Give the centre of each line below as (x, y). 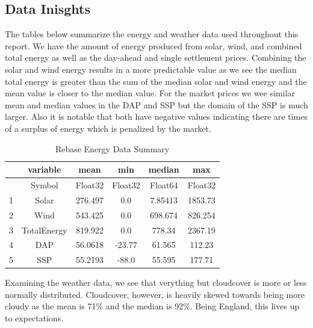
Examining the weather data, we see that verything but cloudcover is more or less (156, 283)
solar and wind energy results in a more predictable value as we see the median (151, 69)
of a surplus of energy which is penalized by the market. (108, 128)
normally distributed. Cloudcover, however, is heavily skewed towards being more (155, 294)
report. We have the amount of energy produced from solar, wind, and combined (153, 45)
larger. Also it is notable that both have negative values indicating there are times (156, 116)
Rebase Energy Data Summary (112, 148)
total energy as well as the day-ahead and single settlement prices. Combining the (156, 57)
